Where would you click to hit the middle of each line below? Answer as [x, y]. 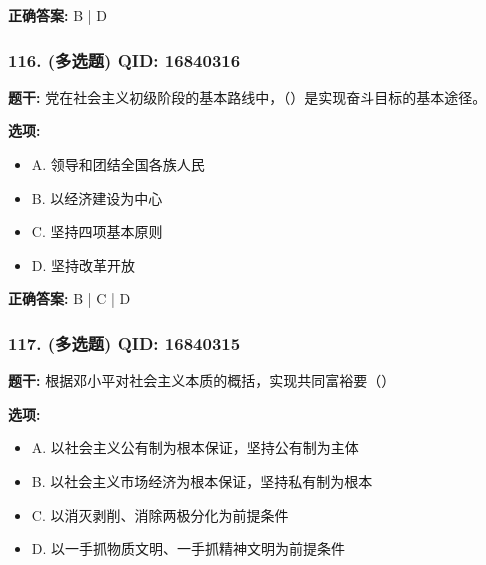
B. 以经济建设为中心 [97, 197]
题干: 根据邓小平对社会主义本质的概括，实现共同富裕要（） [202, 380]
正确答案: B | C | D [69, 298]
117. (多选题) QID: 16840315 [124, 342]
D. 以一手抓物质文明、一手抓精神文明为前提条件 [188, 548]
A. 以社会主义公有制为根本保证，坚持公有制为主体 [195, 447]
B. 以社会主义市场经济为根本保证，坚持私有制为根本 [202, 480]
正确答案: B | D [57, 15]
